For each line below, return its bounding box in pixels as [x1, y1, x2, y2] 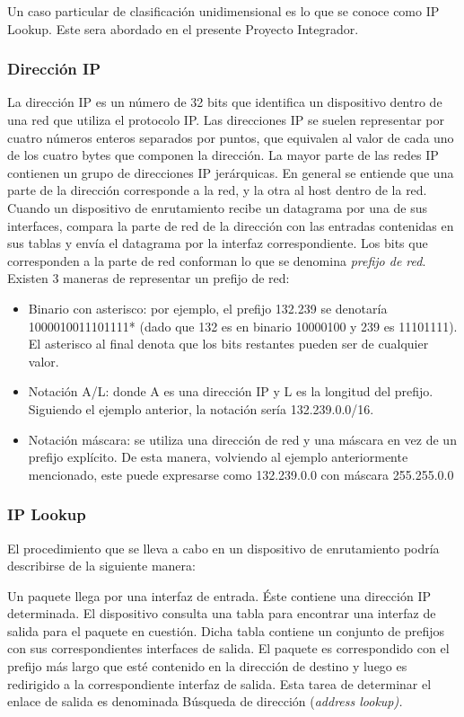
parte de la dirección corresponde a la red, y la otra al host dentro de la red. [7, 181, 427, 199]
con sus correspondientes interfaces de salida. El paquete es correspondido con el [7, 639, 450, 658]
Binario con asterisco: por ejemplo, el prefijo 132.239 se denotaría [28, 298, 388, 317]
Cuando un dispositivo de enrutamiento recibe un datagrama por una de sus [7, 198, 427, 217]
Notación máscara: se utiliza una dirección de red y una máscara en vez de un [28, 429, 457, 448]
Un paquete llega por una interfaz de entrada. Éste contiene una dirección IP [7, 586, 431, 605]
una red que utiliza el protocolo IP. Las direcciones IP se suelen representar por [7, 111, 444, 128]
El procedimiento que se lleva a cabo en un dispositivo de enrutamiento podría [7, 538, 440, 557]
